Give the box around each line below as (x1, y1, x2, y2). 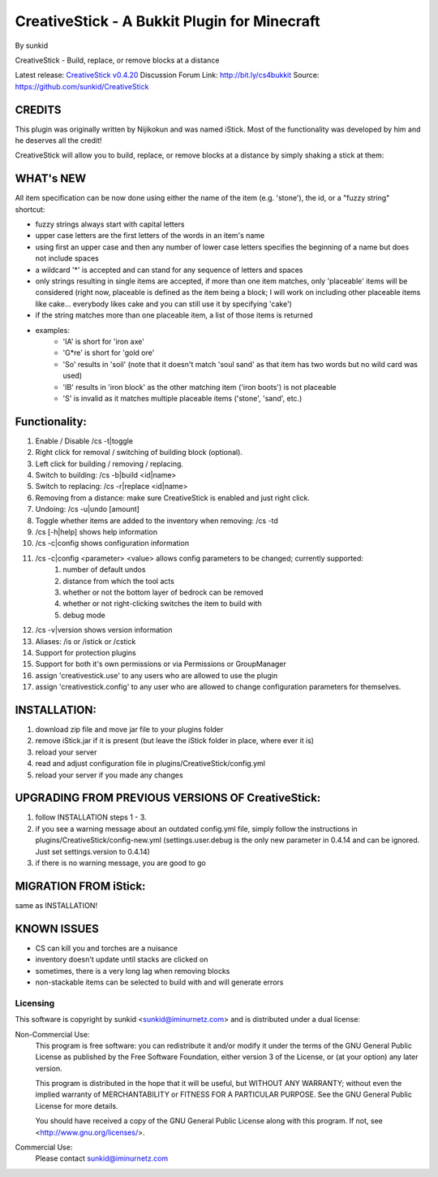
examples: (35, 325, 71, 335)
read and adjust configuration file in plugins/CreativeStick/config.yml (35, 759, 265, 768)
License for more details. (35, 1101, 118, 1110)
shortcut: (15, 204, 45, 214)
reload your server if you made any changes (35, 770, 183, 780)
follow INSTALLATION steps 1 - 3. (35, 812, 147, 822)
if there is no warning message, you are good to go (35, 858, 206, 868)
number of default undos (62, 565, 146, 574)
